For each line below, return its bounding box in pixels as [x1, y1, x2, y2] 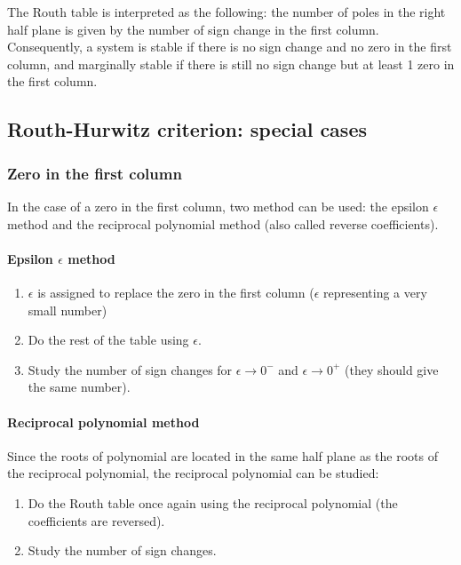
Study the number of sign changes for [28, 360, 233, 378]
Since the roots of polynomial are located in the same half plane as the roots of [7, 446, 438, 465]
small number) [28, 300, 107, 319]
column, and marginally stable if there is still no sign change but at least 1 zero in [7, 54, 455, 73]
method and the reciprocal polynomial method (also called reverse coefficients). [7, 214, 439, 233]
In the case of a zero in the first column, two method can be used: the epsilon [7, 196, 429, 215]
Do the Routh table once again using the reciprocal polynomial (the [28, 493, 398, 512]
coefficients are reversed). [28, 511, 165, 529]
